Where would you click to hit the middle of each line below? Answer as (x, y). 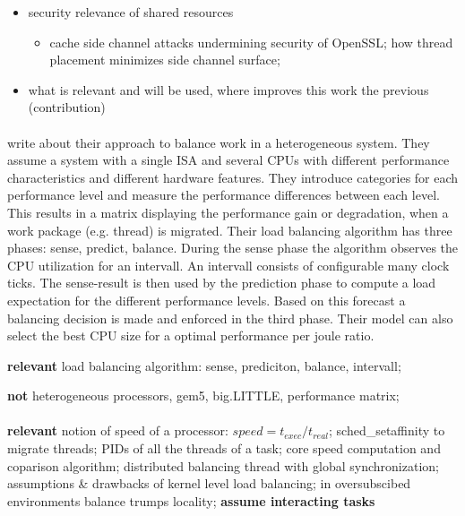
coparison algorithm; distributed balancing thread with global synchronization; (223, 465)
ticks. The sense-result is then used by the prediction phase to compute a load (222, 283)
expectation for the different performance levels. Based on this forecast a (207, 300)
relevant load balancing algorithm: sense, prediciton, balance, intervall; (204, 365)
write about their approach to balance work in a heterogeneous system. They (219, 142)
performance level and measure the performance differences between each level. (224, 195)
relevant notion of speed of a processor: (118, 430)
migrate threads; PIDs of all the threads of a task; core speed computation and (224, 448)
